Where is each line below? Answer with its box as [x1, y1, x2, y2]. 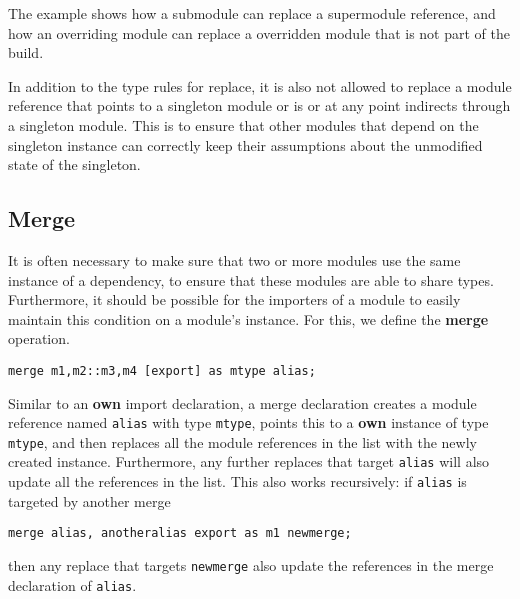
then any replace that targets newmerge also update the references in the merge [8, 555, 494, 576]
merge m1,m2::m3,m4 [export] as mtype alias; [8, 363, 316, 378]
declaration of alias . [8, 574, 137, 595]
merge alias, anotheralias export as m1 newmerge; [8, 526, 352, 541]
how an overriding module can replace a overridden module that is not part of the [8, 22, 510, 43]
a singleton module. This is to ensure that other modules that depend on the [8, 114, 479, 135]
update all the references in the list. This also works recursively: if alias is [8, 471, 467, 492]
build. [8, 42, 44, 63]
